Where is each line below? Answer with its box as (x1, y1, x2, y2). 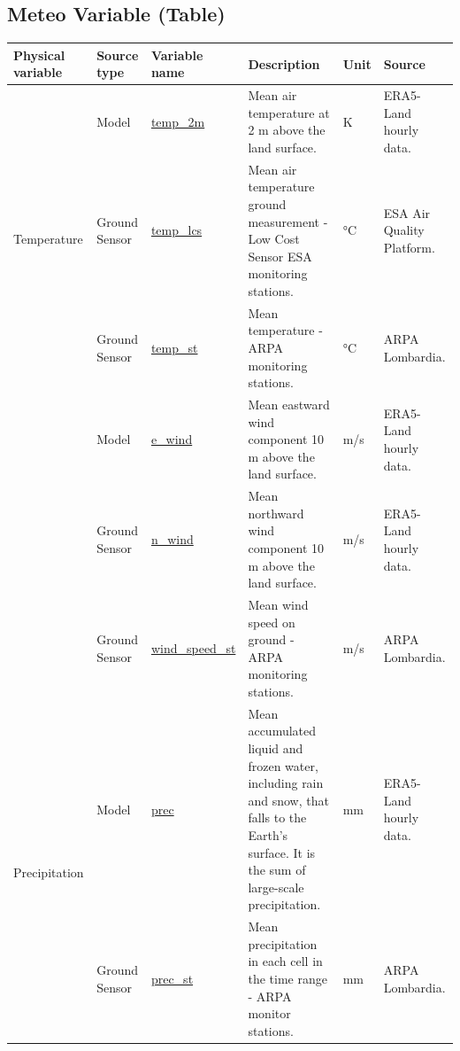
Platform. (383, 237, 435, 256)
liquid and (248, 739, 303, 758)
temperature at (248, 103, 330, 121)
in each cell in (248, 952, 323, 970)
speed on (248, 612, 295, 631)
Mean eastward (248, 394, 330, 413)
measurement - (248, 212, 328, 230)
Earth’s (248, 825, 288, 844)
